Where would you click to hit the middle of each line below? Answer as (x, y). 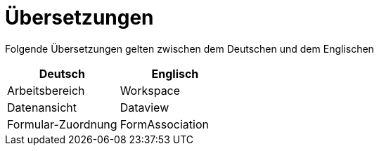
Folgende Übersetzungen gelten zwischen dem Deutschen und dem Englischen (189, 48)
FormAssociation (164, 124)
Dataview (144, 107)
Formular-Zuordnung (62, 124)
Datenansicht (42, 107)
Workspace (150, 90)
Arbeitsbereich (46, 90)
